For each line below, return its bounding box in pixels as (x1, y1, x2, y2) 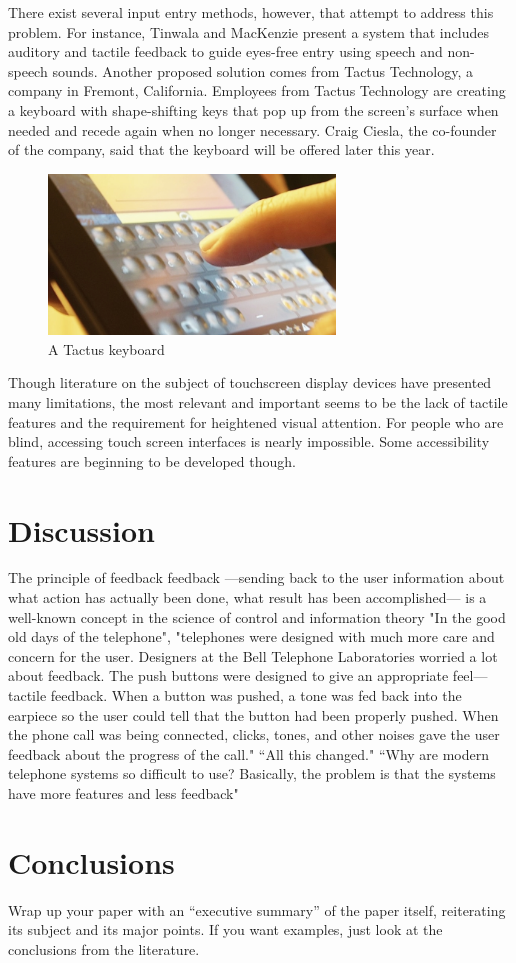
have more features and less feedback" (8, 783, 239, 803)
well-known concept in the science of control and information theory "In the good (8, 606, 506, 627)
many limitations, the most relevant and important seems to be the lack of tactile (8, 391, 508, 412)
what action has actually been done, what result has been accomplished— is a (8, 587, 487, 608)
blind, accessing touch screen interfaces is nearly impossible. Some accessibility (8, 431, 490, 452)
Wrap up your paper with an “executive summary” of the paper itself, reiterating (8, 899, 506, 920)
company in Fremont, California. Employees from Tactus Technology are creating (8, 80, 506, 101)
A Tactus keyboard (48, 338, 165, 359)
